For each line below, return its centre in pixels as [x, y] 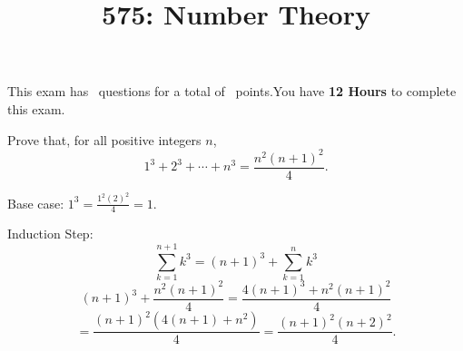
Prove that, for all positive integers [104, 139]
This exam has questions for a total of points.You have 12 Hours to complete [232, 91]
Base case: [36, 203]
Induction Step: [50, 234]
